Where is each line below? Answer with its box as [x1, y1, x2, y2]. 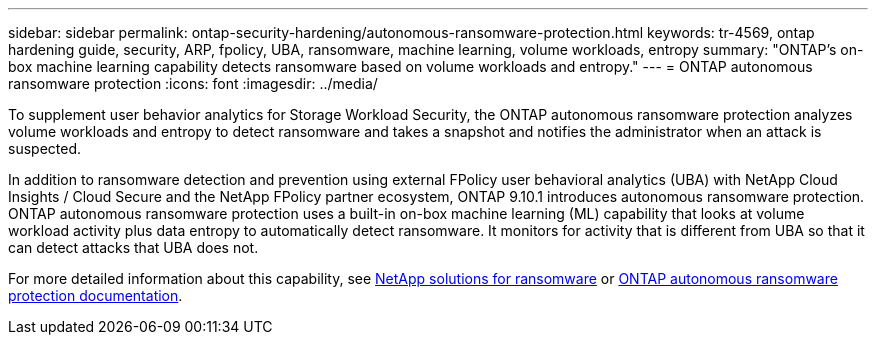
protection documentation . [8, 287, 183, 304]
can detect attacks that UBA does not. [8, 239, 259, 256]
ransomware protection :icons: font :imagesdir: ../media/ [8, 75, 378, 92]
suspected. [8, 140, 82, 157]
